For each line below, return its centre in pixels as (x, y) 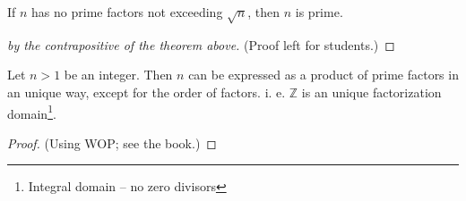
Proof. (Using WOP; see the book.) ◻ (112, 142)
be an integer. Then (118, 75)
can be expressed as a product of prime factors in (324, 75)
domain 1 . (32, 112)
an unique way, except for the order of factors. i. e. (147, 92)
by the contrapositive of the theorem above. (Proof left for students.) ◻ (201, 44)
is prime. (319, 12)
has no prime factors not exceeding (127, 12)
